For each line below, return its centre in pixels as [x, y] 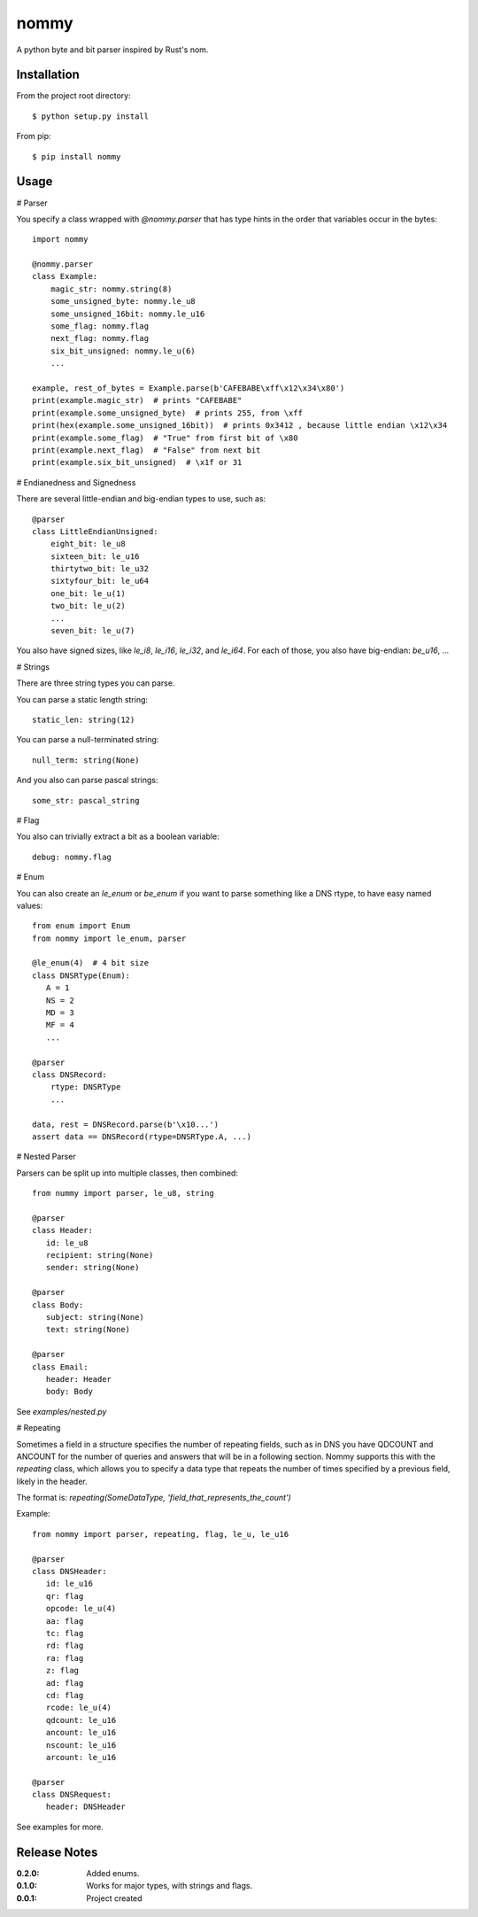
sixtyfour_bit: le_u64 [100, 581]
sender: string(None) [93, 1268]
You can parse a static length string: [82, 699]
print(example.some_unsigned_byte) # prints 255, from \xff [167, 413]
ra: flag [65, 1658]
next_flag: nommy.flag [100, 338]
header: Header [79, 1379]
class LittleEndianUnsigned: [95, 531]
